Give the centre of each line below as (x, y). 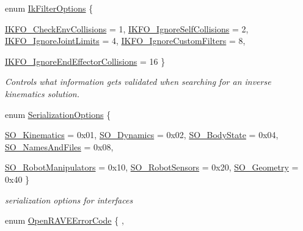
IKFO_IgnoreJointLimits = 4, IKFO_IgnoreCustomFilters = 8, (125, 41)
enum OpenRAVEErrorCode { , (64, 220)
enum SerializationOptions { (58, 114)
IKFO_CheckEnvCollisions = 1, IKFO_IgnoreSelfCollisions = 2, (127, 28)
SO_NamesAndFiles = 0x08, (59, 146)
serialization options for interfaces (69, 200)
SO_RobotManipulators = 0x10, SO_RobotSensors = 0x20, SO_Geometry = (152, 167)
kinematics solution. (42, 93)
